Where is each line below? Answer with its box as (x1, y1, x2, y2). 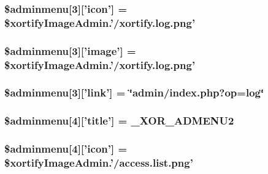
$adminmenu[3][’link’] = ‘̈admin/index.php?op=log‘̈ (4, 85, 264, 100)
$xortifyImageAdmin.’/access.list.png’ (4, 155, 193, 170)
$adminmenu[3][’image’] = (4, 43, 136, 58)
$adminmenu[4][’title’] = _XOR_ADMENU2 (4, 113, 234, 128)
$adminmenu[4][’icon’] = (4, 141, 128, 156)
